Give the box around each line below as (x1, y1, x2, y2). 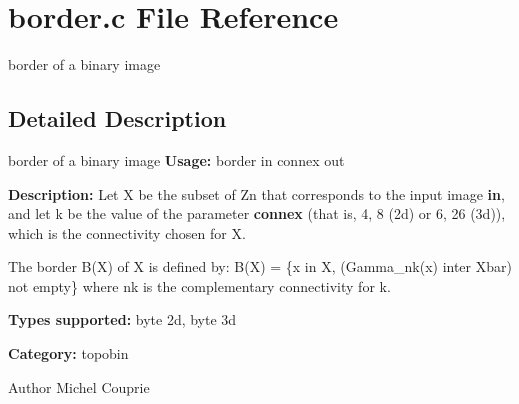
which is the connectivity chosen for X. (8, 222, 246, 243)
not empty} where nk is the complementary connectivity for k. (8, 275, 391, 296)
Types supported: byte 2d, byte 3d (8, 309, 237, 330)
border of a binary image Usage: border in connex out (8, 149, 345, 170)
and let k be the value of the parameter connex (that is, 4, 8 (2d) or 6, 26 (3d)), (8, 203, 506, 224)
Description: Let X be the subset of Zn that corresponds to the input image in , (8, 183, 505, 204)
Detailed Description (8, 103, 227, 134)
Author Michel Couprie (8, 376, 150, 397)
